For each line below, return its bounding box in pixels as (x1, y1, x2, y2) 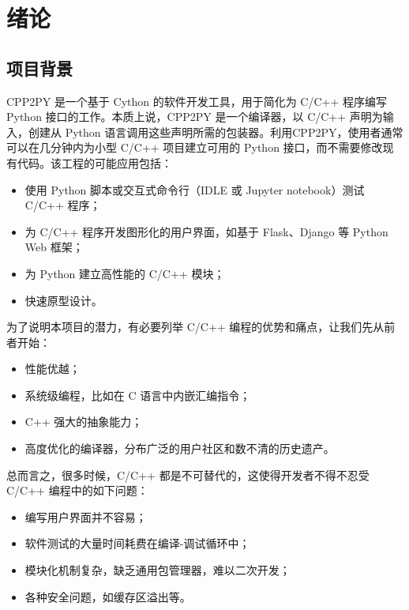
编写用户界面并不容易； (24, 508, 147, 525)
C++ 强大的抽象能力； (24, 413, 143, 430)
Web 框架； (24, 239, 84, 255)
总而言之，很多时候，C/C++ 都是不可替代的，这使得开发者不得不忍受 (6, 466, 370, 483)
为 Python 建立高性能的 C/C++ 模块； (24, 265, 225, 281)
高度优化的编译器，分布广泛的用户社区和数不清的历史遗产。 (24, 440, 335, 457)
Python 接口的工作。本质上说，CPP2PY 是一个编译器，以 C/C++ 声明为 (6, 108, 383, 125)
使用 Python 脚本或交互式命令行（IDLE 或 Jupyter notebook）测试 (24, 181, 365, 198)
